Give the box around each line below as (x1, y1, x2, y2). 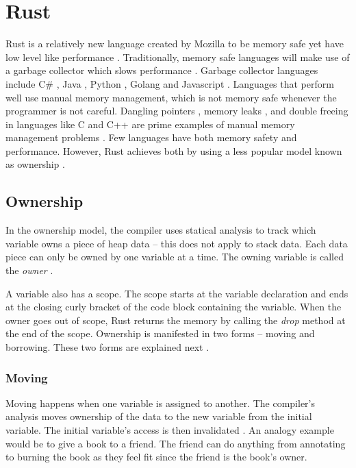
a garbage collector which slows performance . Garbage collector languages (5, 63, 318, 77)
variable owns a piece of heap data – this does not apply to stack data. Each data (5, 236, 348, 250)
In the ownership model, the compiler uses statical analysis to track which (5, 223, 316, 237)
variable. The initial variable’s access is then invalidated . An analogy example (5, 423, 334, 437)
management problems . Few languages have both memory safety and (5, 130, 297, 145)
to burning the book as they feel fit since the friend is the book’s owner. (5, 449, 307, 464)
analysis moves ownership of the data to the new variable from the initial (5, 409, 312, 423)
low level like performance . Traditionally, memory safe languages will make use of (5, 49, 350, 64)
